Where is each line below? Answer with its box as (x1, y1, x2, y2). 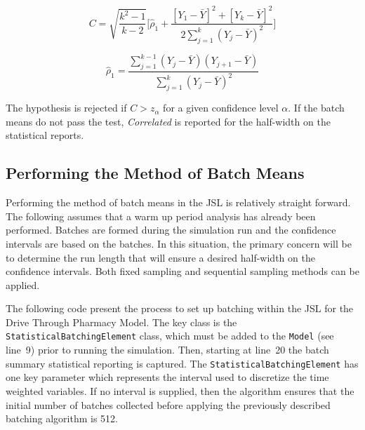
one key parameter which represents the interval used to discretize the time (6, 370, 329, 384)
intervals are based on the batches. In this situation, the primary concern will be (6, 236, 352, 250)
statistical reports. (6, 128, 84, 142)
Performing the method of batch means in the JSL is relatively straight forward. (6, 195, 351, 210)
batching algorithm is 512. (6, 411, 118, 426)
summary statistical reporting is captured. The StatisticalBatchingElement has (6, 356, 359, 370)
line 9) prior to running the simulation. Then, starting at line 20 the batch (6, 342, 329, 357)
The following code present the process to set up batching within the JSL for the (6, 301, 354, 316)
